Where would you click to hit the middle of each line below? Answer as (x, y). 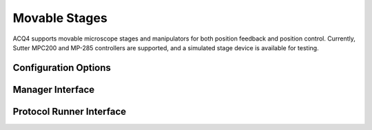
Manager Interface (54, 89)
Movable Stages (60, 18)
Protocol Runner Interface (70, 111)
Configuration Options (62, 68)
